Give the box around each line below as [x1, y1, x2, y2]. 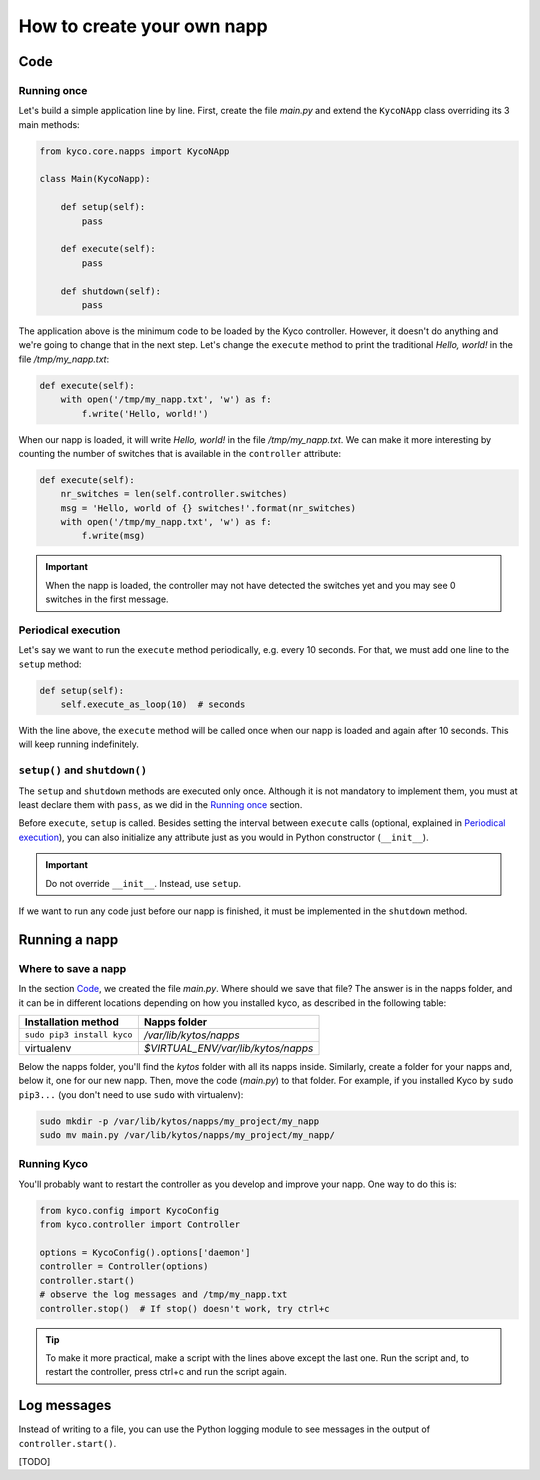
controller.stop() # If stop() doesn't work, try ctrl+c [39, 1303, 330, 1314]
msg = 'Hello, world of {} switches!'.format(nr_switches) [60, 502, 357, 514]
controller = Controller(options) [39, 1261, 209, 1272]
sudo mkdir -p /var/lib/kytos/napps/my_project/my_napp [39, 1115, 320, 1127]
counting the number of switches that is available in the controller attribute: [18, 447, 342, 459]
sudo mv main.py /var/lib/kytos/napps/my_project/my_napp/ [39, 1130, 335, 1141]
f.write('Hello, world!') [81, 408, 209, 419]
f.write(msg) [81, 530, 146, 542]
